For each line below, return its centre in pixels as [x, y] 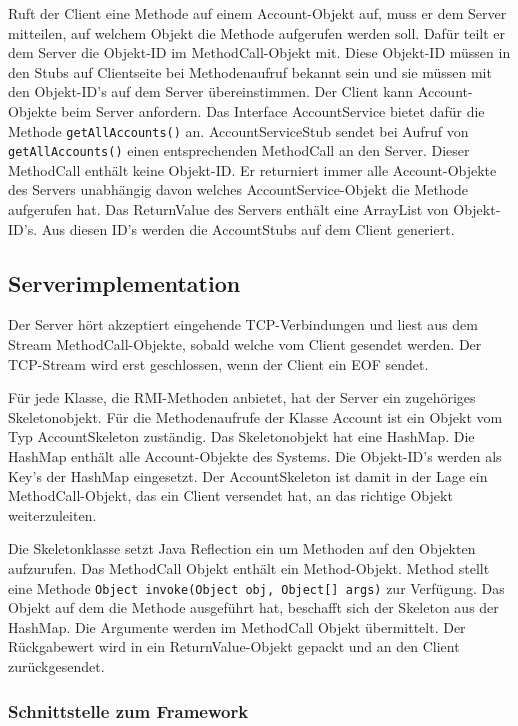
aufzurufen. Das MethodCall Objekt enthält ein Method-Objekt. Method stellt [249, 567]
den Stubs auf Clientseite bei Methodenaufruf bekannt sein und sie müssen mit [250, 71]
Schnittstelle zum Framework [128, 710]
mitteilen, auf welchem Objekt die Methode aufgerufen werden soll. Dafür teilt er [257, 32]
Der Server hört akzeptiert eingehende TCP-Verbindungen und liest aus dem [243, 324]
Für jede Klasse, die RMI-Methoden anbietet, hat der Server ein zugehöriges [242, 397]
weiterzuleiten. [52, 514]
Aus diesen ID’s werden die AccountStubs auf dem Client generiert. [248, 228]
